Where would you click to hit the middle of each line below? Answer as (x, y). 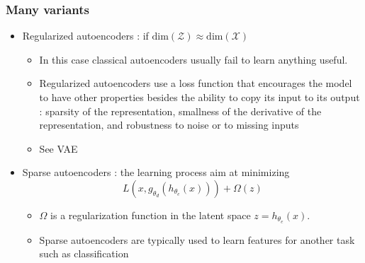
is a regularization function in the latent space (151, 215)
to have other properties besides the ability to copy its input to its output (200, 97)
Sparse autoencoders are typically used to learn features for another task (197, 239)
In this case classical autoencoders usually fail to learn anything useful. (193, 59)
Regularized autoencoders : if (85, 36)
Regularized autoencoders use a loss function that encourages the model (196, 83)
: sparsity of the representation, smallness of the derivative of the (180, 111)
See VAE (58, 148)
